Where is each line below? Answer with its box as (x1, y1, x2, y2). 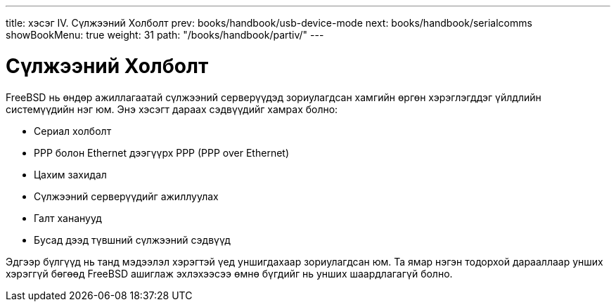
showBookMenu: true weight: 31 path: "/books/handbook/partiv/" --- (6, 29, 324, 41)
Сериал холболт (34, 124, 112, 137)
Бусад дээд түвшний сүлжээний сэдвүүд (34, 233, 231, 246)
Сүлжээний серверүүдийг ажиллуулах (34, 190, 219, 202)
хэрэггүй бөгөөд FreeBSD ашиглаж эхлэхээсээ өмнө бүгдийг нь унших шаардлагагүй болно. (6, 267, 453, 280)
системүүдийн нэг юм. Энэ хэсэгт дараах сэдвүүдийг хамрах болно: (6, 103, 338, 115)
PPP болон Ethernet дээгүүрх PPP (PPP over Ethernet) (34, 146, 290, 159)
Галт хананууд (34, 211, 102, 224)
